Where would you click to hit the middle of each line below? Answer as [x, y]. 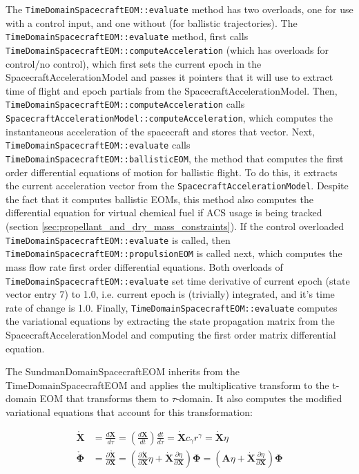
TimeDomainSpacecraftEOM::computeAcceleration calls [125, 104]
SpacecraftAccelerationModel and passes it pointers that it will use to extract [169, 77]
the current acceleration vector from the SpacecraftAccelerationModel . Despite [177, 186]
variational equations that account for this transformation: [129, 411]
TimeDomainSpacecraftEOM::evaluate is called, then [118, 239]
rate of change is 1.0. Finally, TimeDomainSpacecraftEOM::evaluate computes [172, 307]
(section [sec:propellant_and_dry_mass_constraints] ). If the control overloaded [175, 226]
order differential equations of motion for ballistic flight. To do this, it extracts [172, 172]
